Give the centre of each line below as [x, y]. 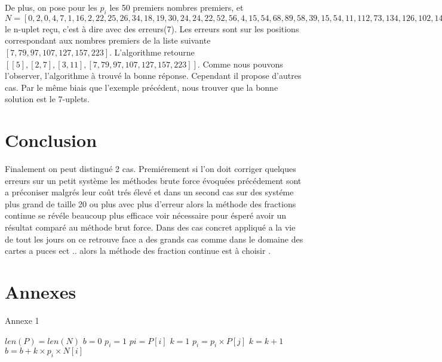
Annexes [41, 292]
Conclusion [51, 140]
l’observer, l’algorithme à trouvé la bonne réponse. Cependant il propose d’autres [153, 76]
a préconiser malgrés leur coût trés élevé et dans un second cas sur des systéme [149, 192]
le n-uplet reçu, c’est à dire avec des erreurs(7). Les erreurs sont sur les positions [152, 28]
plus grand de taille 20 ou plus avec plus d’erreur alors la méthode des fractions [151, 203]
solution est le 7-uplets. [47, 99]
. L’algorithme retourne [152, 52]
